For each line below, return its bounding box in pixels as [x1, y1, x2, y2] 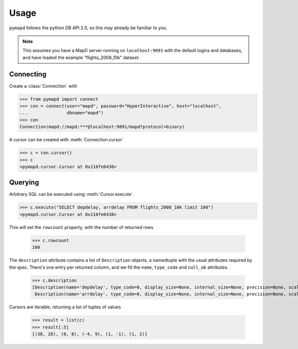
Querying [9, 178, 39, 187]
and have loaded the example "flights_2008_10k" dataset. [22, 55, 140, 60]
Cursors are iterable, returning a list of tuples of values [9, 304, 121, 310]
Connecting [9, 70, 47, 78]
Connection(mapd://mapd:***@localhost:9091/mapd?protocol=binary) [19, 124, 185, 130]
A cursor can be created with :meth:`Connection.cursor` [9, 137, 124, 143]
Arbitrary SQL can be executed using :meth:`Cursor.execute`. [9, 191, 134, 197]
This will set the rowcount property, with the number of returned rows [9, 224, 153, 230]
